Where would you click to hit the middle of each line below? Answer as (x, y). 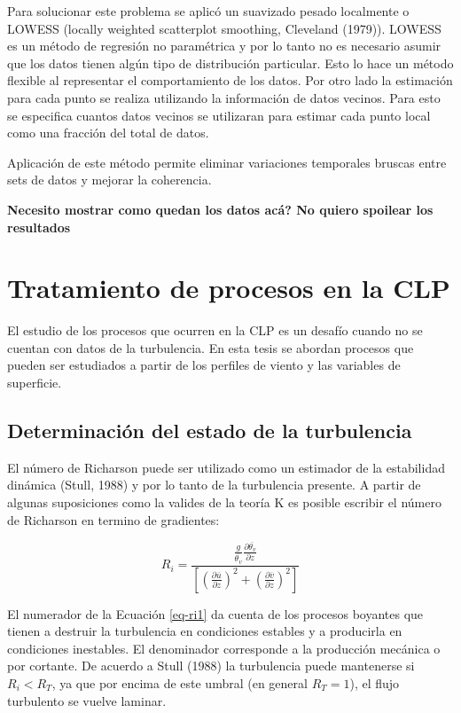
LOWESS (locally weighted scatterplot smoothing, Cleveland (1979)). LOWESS (224, 28)
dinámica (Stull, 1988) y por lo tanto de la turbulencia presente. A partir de (214, 485)
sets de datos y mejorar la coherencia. (109, 180)
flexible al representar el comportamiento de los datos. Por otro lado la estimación (230, 80)
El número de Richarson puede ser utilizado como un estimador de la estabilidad (226, 467)
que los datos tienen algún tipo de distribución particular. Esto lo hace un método (230, 63)
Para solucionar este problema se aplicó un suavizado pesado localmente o (208, 11)
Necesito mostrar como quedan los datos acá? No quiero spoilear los (220, 209)
